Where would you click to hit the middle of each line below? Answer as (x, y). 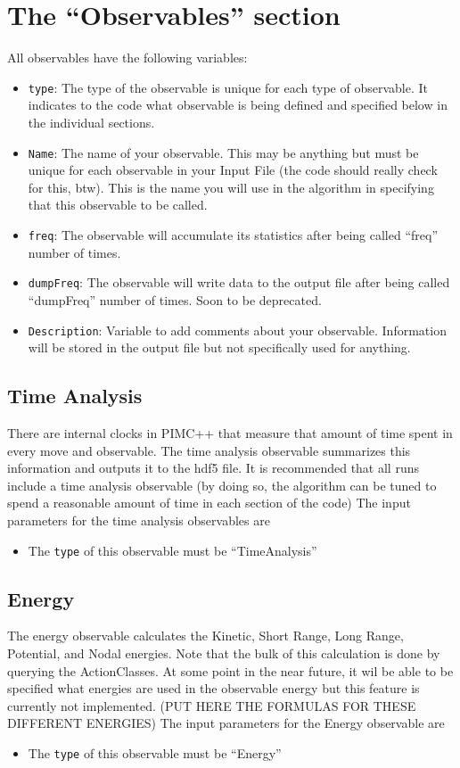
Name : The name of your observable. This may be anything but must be (223, 152)
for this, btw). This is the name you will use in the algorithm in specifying (231, 187)
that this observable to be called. (118, 205)
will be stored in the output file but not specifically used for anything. (219, 347)
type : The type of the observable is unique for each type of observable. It (228, 87)
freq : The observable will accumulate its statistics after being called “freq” (233, 235)
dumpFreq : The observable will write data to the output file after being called (239, 282)
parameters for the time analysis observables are (139, 520)
